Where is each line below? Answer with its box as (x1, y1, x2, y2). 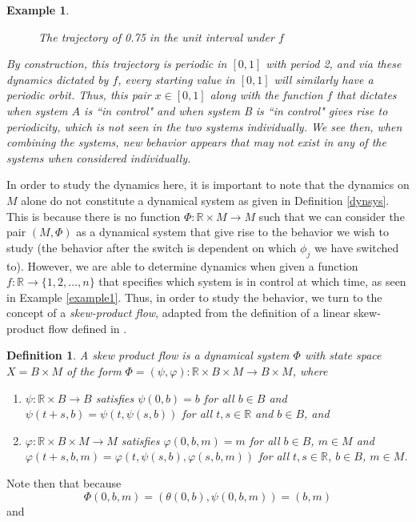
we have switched (314, 239, 399, 255)
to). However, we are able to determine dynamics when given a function (6, 257, 358, 274)
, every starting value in (118, 70, 235, 87)
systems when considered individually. (6, 149, 191, 166)
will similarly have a (274, 70, 374, 87)
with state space (304, 347, 382, 363)
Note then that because (6, 475, 122, 492)
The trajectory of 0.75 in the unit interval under (38, 28, 274, 45)
